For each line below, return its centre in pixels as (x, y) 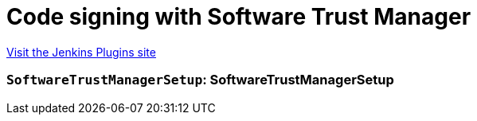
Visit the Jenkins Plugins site (81, 52)
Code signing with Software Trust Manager (239, 17)
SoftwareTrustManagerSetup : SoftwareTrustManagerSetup (200, 80)
